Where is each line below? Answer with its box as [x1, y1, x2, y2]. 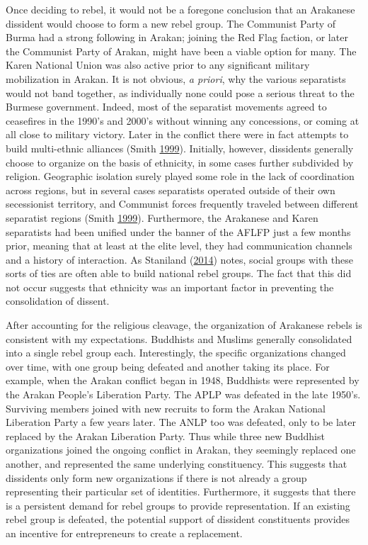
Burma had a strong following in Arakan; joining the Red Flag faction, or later [6, 30, 348, 45]
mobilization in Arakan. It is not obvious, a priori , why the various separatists [6, 71, 346, 86]
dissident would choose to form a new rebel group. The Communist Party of [6, 16, 336, 30]
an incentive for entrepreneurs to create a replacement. [6, 525, 243, 540]
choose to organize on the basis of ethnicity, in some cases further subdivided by [6, 154, 354, 169]
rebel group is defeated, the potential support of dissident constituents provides [6, 512, 350, 527]
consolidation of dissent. [6, 293, 110, 308]
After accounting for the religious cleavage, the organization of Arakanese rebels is [6, 318, 362, 332]
